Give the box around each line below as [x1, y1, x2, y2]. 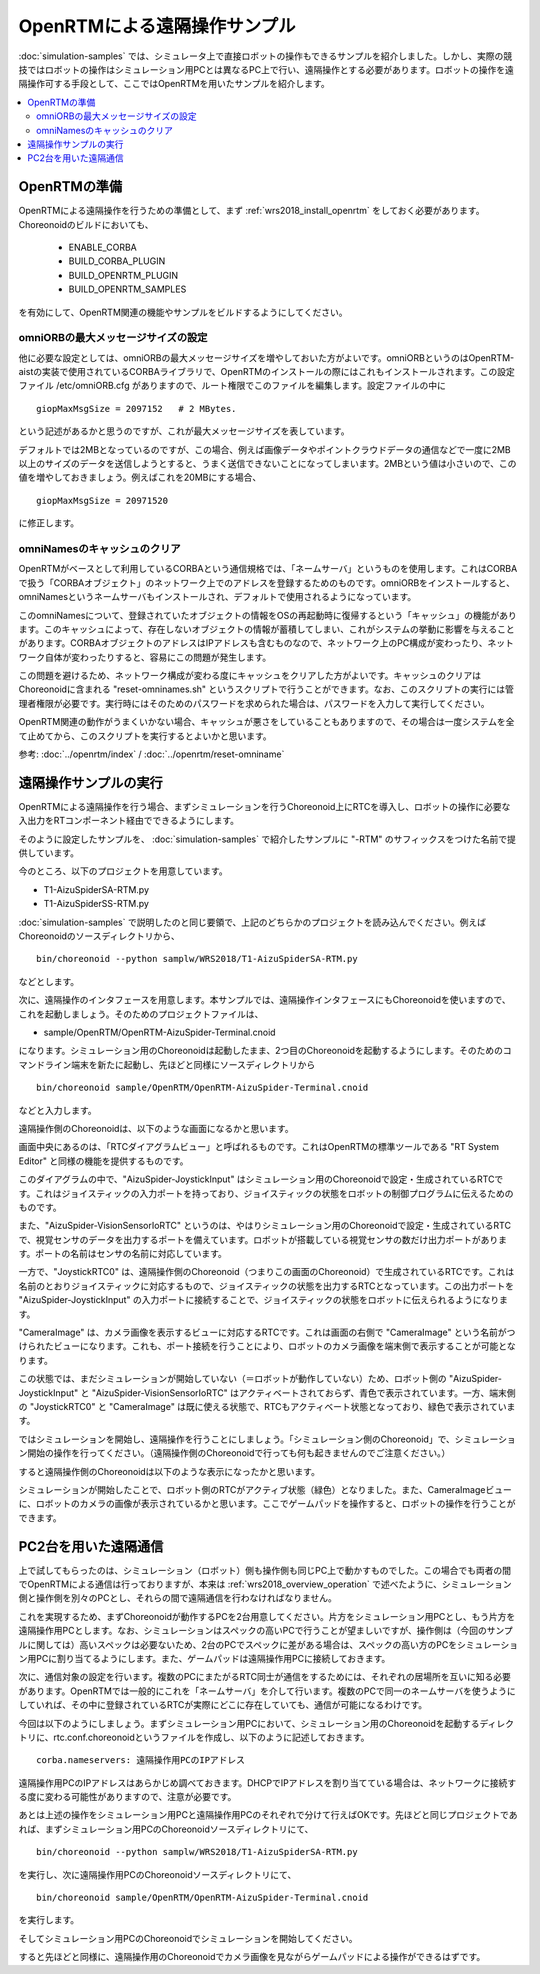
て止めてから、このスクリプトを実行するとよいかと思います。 [18, 730, 272, 742]
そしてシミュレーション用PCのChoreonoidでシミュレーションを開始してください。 [18, 1932, 358, 1944]
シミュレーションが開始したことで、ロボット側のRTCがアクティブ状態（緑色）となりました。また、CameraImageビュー [18, 1483, 512, 1495]
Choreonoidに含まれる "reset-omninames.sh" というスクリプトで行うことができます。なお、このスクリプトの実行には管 [18, 683, 515, 695]
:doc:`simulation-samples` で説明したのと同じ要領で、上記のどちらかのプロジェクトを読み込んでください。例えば [18, 916, 487, 928]
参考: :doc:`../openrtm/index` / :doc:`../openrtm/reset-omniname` [18, 748, 285, 760]
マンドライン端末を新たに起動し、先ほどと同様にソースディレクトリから [18, 1058, 316, 1070]
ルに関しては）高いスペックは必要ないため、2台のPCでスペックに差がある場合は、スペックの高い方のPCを [18, 1638, 458, 1650]
